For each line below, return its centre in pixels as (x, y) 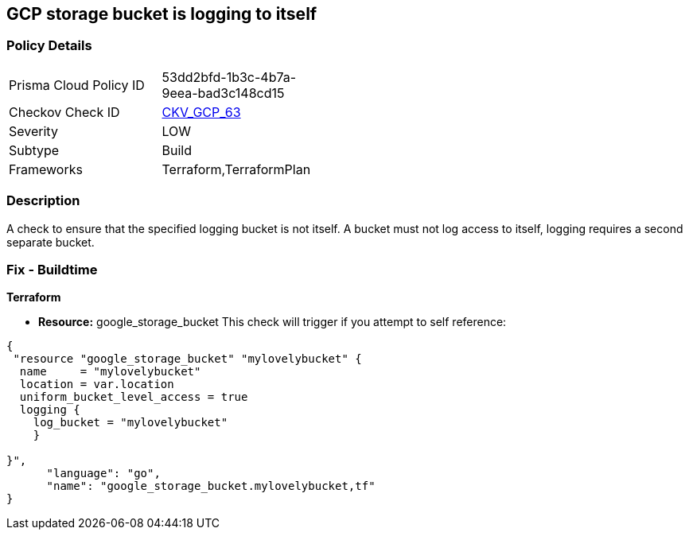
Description (43, 201)
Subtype (34, 150)
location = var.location (97, 385)
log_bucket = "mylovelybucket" (130, 423)
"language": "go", (103, 474)
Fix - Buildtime (52, 269)
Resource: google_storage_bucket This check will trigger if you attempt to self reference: (272, 322)
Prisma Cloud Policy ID (77, 85)
